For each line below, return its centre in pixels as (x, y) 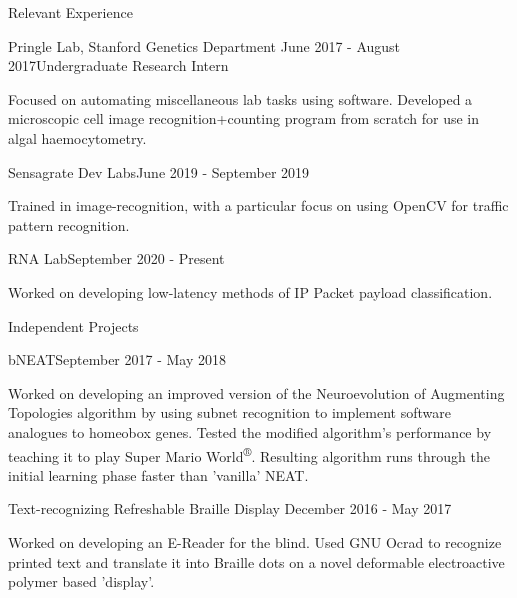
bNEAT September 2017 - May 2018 (117, 359)
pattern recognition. (69, 224)
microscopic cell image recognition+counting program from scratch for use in (244, 118)
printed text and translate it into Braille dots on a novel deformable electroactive (256, 561)
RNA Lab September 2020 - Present (116, 258)
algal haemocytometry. (77, 137)
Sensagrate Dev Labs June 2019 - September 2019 (159, 171)
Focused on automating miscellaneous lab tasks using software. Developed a (240, 98)
